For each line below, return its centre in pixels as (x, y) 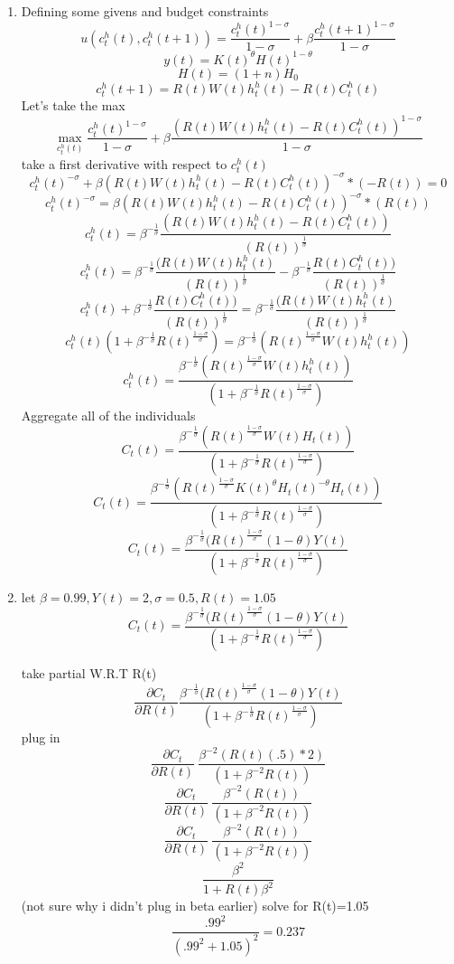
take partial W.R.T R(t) (89, 673)
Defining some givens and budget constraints (145, 11)
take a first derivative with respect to (124, 163)
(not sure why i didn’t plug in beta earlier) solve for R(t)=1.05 (195, 906)
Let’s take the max (73, 105)
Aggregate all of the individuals (108, 415)
